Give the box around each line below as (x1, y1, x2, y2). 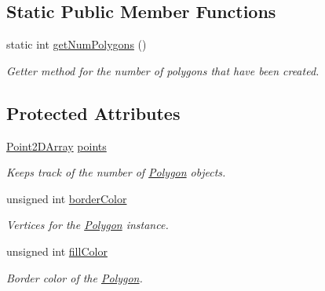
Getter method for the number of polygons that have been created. (6, 62, 320, 78)
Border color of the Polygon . (6, 269, 143, 286)
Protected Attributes (6, 100, 181, 125)
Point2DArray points (6, 137, 107, 154)
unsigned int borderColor (6, 190, 127, 206)
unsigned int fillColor (6, 242, 108, 259)
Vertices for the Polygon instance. (6, 216, 169, 233)
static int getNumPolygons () (6, 36, 147, 53)
